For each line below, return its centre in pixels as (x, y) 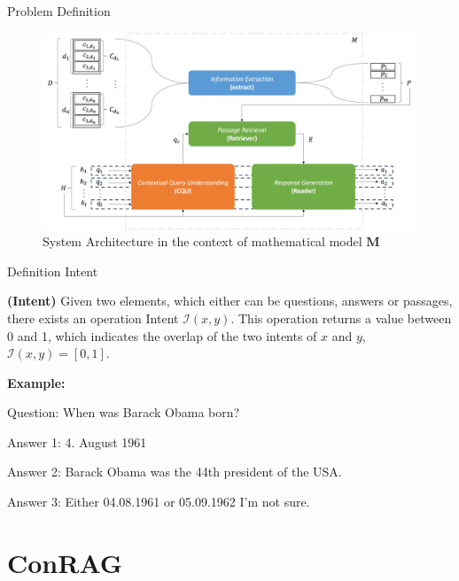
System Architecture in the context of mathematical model (202, 241)
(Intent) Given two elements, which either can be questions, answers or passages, (230, 301)
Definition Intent (53, 271)
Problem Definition (59, 11)
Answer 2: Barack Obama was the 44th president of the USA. (175, 472)
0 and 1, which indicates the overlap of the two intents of (162, 335)
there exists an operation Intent (93, 318)
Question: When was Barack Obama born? (124, 412)
